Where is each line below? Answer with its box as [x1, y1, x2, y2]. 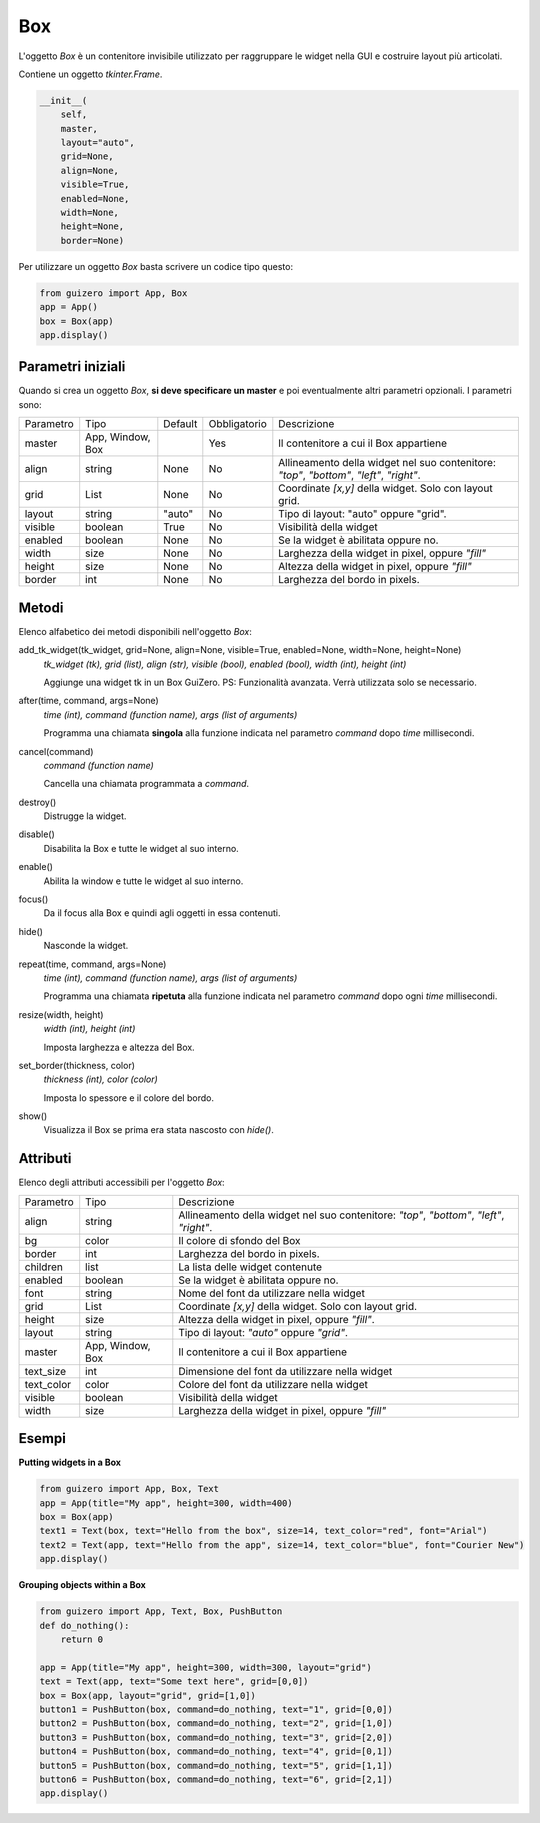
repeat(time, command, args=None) [18, 958, 167, 970]
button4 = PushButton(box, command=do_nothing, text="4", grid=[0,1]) [39, 1746, 394, 1757]
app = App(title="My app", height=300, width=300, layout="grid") [39, 1661, 372, 1673]
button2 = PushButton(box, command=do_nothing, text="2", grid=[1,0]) [39, 1718, 394, 1729]
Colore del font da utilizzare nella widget [178, 1377, 369, 1391]
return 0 [60, 1633, 104, 1645]
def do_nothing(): [39, 1620, 130, 1631]
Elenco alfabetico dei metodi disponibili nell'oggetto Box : [18, 625, 252, 637]
